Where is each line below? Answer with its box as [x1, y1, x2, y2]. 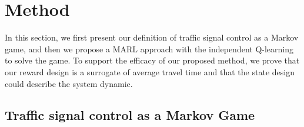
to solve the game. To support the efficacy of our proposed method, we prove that [5, 54, 300, 66]
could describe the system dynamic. [5, 77, 133, 89]
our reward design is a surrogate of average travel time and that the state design [5, 65, 295, 78]
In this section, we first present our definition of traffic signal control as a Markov [5, 31, 299, 44]
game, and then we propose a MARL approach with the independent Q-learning [5, 42, 293, 55]
